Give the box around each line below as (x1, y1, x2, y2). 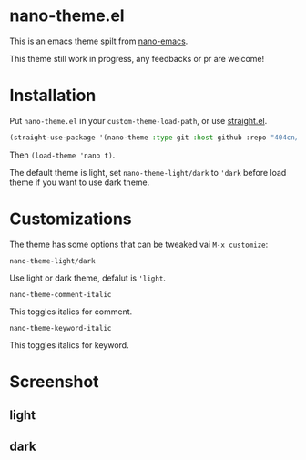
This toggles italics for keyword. (9, 339, 129, 351)
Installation (9, 86, 97, 106)
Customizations (9, 209, 132, 229)
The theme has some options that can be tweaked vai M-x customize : (9, 239, 269, 250)
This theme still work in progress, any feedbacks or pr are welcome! (9, 53, 265, 64)
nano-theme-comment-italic (9, 290, 112, 299)
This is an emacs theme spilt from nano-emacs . (9, 36, 189, 46)
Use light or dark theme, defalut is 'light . (9, 272, 167, 283)
